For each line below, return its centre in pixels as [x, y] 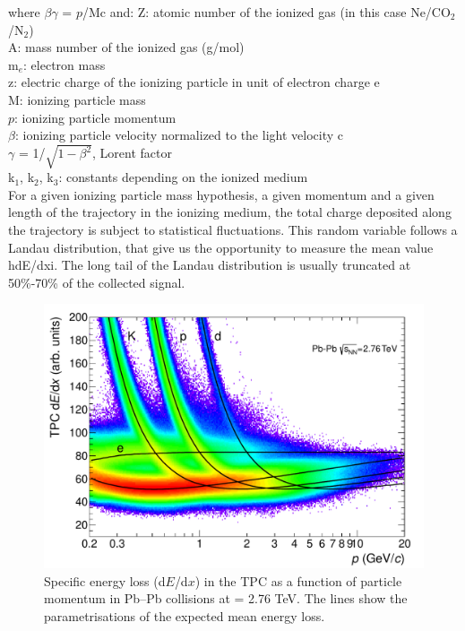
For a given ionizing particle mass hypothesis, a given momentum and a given [221, 194]
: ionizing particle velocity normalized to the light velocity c [179, 135]
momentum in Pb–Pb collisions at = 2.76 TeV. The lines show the [226, 598]
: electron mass [65, 64]
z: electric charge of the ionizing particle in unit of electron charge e [194, 82]
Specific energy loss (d [105, 580]
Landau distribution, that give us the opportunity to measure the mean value [221, 247]
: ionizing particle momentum [95, 117]
